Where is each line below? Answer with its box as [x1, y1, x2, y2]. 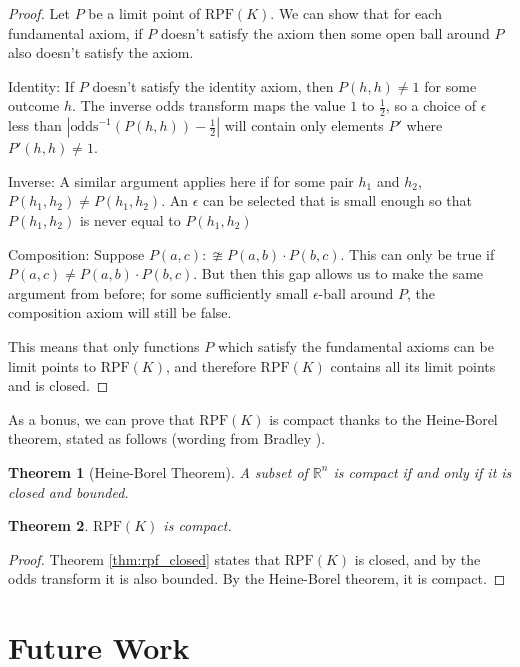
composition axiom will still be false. [8, 302, 232, 323]
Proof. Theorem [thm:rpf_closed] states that [8, 548, 281, 569]
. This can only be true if [340, 243, 495, 264]
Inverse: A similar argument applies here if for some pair [8, 170, 354, 191]
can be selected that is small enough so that [202, 190, 472, 211]
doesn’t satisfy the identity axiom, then [92, 75, 334, 96]
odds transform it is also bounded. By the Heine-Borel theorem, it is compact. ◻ [8, 568, 506, 589]
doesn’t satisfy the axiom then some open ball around [160, 22, 490, 43]
